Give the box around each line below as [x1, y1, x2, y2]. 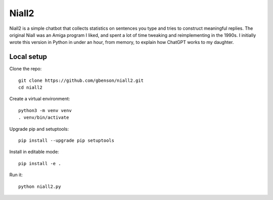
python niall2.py [18, 183, 61, 189]
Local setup [9, 53, 48, 61]
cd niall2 [18, 85, 42, 90]
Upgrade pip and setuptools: [9, 126, 69, 132]
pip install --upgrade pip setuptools [18, 137, 115, 143]
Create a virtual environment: [9, 96, 70, 102]
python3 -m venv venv [18, 108, 72, 113]
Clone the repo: [9, 66, 42, 72]
